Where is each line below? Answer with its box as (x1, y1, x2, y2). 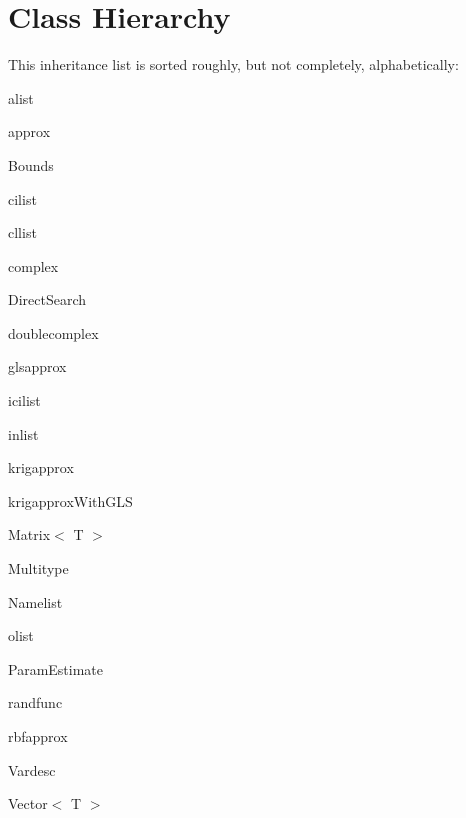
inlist (8, 423, 39, 444)
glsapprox (8, 356, 67, 377)
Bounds (8, 154, 54, 175)
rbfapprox (8, 726, 68, 746)
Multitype (8, 558, 69, 579)
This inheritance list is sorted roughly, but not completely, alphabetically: (8, 54, 459, 75)
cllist (8, 222, 37, 243)
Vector (8, 793, 48, 814)
